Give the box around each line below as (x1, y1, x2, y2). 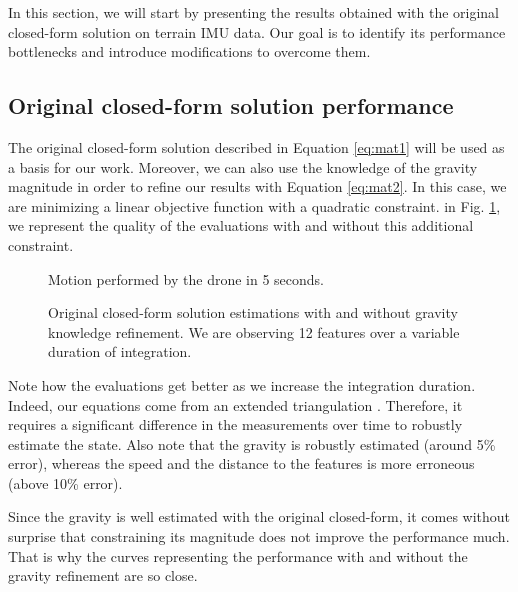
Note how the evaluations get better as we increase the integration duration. (8, 374, 476, 395)
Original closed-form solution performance (8, 90, 454, 121)
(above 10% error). (8, 472, 123, 493)
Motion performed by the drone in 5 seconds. (48, 268, 325, 289)
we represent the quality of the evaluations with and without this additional (8, 215, 474, 236)
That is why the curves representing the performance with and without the (8, 545, 468, 566)
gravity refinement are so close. (8, 565, 198, 586)
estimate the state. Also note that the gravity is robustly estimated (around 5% (8, 433, 496, 454)
